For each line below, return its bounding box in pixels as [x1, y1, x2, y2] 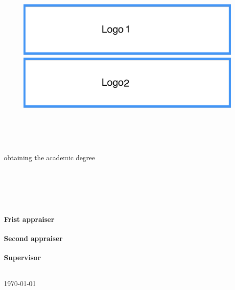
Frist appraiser [4, 214, 54, 224]
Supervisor [4, 252, 41, 263]
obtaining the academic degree [4, 152, 95, 162]
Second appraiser [4, 233, 63, 243]
